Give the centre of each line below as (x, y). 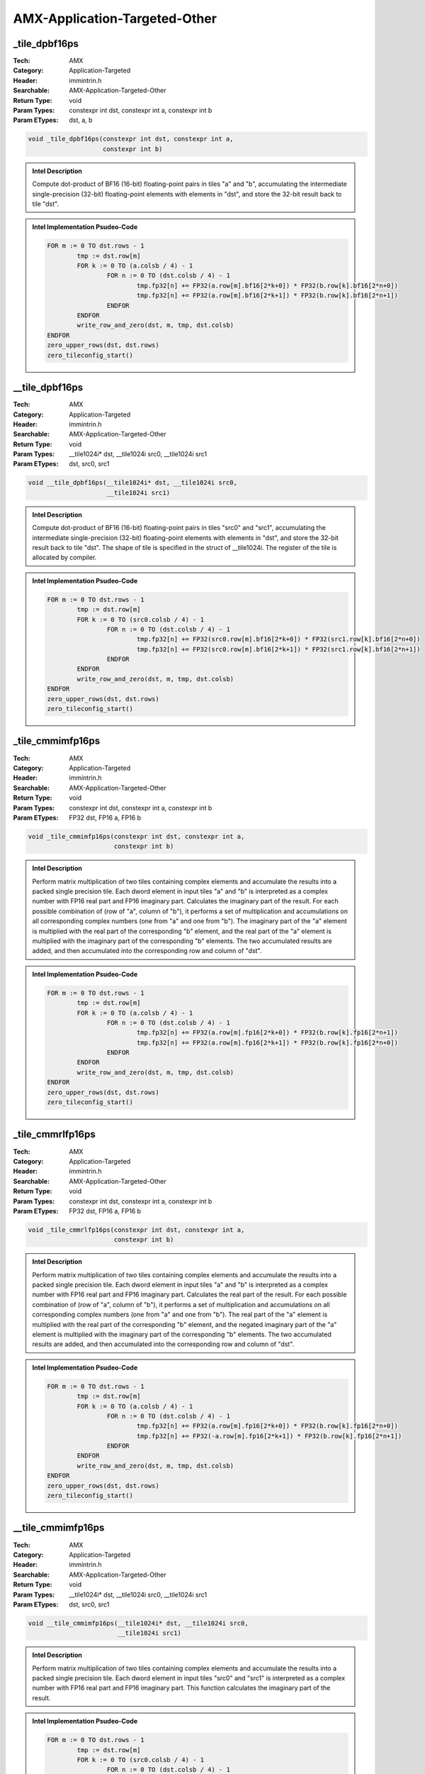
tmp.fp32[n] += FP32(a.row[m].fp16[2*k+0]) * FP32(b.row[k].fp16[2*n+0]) (267, 1426)
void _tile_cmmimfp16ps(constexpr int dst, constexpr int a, (136, 836)
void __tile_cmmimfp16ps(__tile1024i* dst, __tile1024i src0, (138, 1623)
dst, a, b (81, 120)
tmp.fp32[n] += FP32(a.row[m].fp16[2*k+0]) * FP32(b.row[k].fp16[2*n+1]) (267, 1033)
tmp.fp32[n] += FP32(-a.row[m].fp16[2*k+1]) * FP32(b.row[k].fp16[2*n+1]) (269, 1436)
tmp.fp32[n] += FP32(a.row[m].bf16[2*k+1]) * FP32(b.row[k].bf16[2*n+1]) (267, 296)
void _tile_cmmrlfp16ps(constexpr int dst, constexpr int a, (136, 1230)
